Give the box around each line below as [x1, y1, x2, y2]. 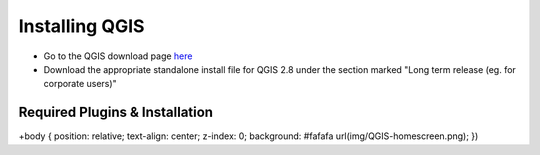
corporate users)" [43, 78, 117, 90]
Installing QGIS [18, 15, 145, 37]
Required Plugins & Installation [18, 104, 214, 121]
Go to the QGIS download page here [43, 50, 193, 62]
